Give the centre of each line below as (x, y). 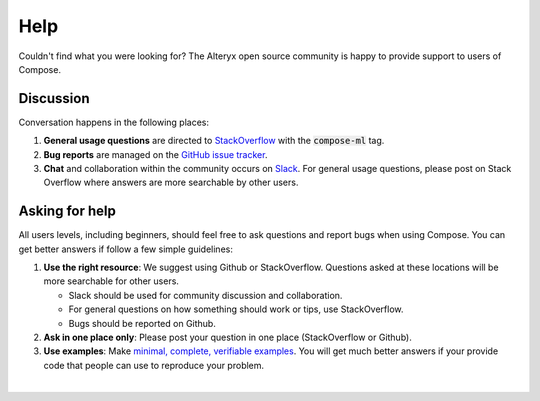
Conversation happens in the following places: (114, 122)
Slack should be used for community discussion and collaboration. (205, 295)
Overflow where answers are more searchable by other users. (171, 182)
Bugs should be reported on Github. (142, 323)
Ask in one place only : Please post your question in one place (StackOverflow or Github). (227, 337)
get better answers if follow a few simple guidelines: (126, 249)
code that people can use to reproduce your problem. (154, 365)
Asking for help (67, 211)
